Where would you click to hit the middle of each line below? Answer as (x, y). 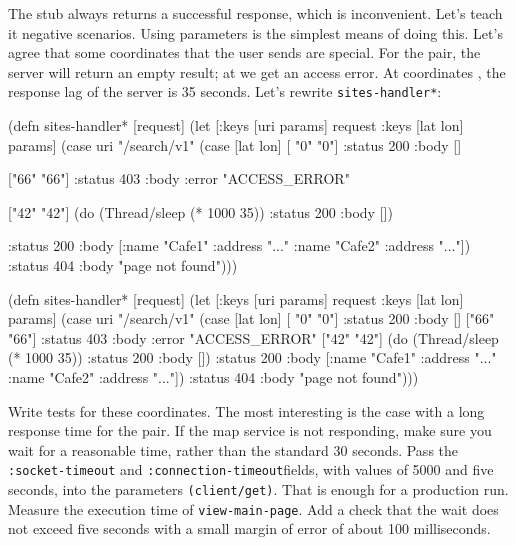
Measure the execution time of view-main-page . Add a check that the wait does (253, 508)
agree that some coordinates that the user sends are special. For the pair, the (244, 52)
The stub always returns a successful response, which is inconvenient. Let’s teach (255, 13)
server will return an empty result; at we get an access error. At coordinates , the (257, 71)
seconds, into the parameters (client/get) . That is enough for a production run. (258, 489)
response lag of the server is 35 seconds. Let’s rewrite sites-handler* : (225, 91)
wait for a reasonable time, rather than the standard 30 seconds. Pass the (233, 449)
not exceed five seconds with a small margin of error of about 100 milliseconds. (249, 528)
